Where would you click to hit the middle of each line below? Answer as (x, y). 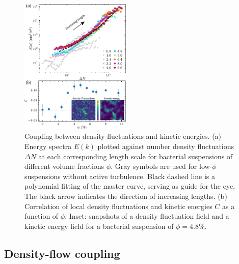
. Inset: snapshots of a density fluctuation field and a (147, 216)
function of (42, 216)
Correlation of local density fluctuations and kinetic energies (118, 206)
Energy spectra (48, 146)
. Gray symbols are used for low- (162, 166)
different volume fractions (64, 166)
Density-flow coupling (62, 253)
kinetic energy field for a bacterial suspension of (99, 226)
